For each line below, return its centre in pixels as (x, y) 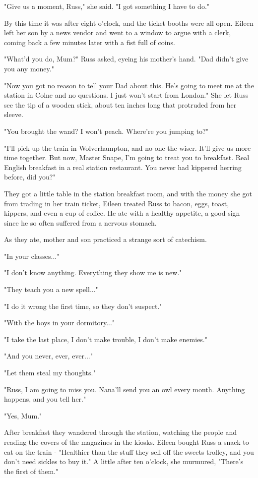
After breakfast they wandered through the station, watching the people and (120, 432)
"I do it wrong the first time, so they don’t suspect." (83, 306)
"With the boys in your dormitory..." (60, 323)
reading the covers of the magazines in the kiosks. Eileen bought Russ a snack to (127, 442)
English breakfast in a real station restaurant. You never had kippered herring (123, 167)
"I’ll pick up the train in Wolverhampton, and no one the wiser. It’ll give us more (128, 148)
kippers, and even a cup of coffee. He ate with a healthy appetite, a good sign (122, 213)
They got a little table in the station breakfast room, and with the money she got (128, 193)
